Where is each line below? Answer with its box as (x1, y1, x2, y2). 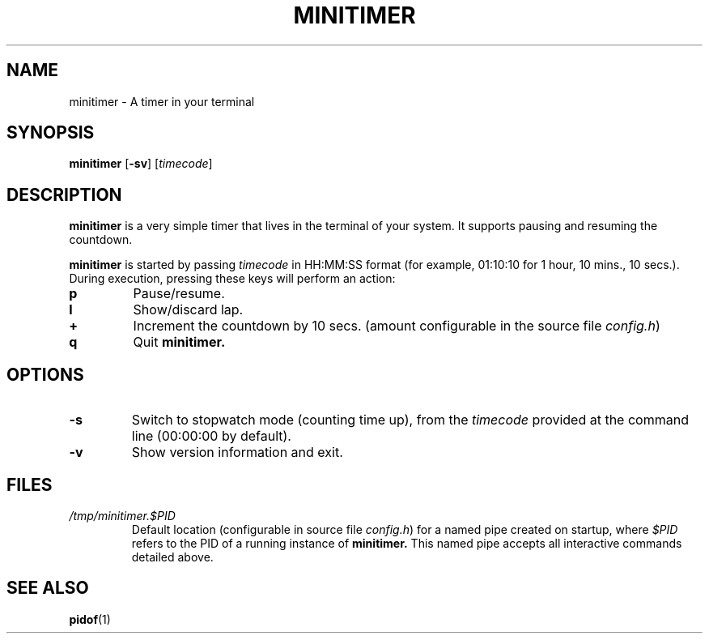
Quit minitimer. (133, 334, 226, 351)
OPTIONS (6, 364, 84, 385)
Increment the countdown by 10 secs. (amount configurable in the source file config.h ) (133, 318, 660, 335)
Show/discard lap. (133, 301, 244, 318)
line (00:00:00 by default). (131, 428, 291, 445)
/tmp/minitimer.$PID (69, 508, 176, 523)
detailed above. (131, 549, 214, 564)
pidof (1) (69, 612, 111, 626)
